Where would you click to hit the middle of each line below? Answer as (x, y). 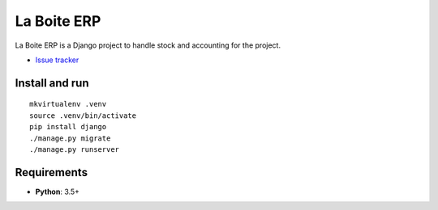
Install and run (52, 83)
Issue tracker (57, 60)
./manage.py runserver (75, 149)
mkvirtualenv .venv (68, 104)
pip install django (68, 127)
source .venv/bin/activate (83, 115)
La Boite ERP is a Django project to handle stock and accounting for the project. (148, 45)
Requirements (52, 172)
